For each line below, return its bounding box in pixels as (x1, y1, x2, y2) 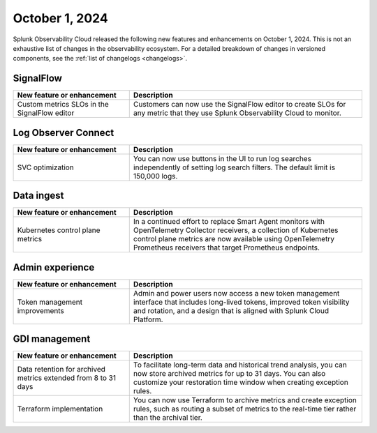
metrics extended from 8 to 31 (17, 373, 117, 383)
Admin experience (13, 261, 95, 273)
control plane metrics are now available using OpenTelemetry (133, 234, 335, 244)
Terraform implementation (17, 404, 103, 414)
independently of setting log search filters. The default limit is (133, 162, 335, 172)
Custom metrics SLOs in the (17, 100, 110, 109)
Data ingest (13, 190, 64, 202)
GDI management (13, 333, 91, 345)
